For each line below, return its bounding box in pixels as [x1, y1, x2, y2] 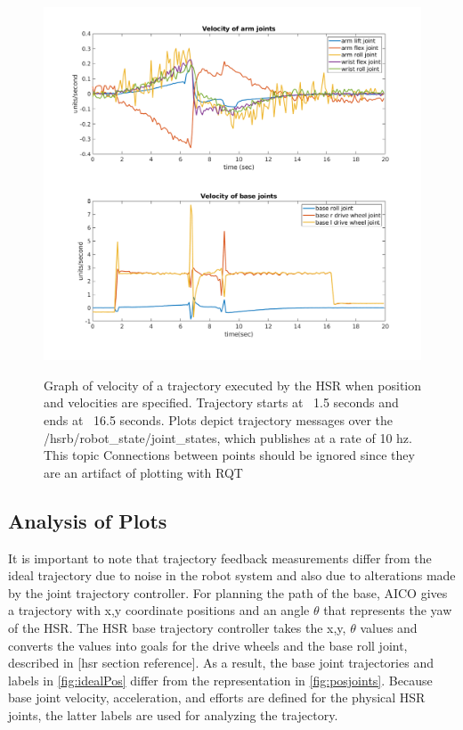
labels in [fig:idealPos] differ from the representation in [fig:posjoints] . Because [8, 670, 433, 689]
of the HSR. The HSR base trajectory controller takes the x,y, [8, 618, 346, 636]
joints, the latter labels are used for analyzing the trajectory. [8, 705, 338, 724]
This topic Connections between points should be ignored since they [44, 446, 415, 464]
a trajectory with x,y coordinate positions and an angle [8, 601, 310, 619]
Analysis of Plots [8, 506, 167, 534]
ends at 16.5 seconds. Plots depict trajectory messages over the [44, 411, 394, 430]
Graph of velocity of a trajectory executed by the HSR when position [44, 375, 422, 394]
